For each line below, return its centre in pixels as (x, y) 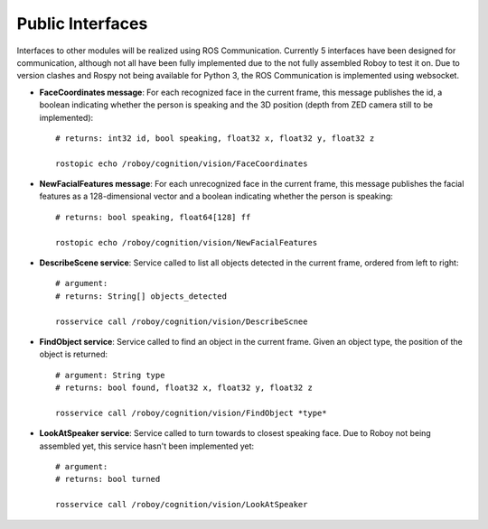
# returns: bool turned (108, 479)
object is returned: (74, 354)
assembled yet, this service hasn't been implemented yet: (147, 446)
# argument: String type (110, 375)
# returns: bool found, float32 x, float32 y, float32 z (184, 388)
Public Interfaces (82, 23)
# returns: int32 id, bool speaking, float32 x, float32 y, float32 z (215, 138)
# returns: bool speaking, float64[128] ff (153, 217)
